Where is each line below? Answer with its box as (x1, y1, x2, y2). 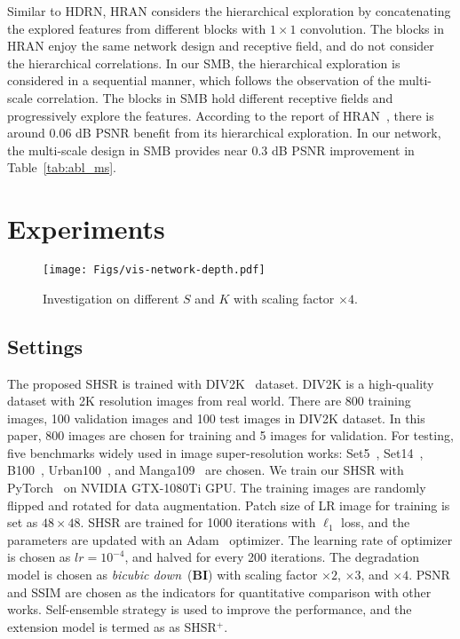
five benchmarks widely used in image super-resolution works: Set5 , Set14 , (7, 443, 424, 461)
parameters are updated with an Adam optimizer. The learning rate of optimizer (7, 530, 453, 548)
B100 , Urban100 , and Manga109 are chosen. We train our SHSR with (7, 461, 404, 479)
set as (7, 513, 38, 532)
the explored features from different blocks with (7, 19, 266, 37)
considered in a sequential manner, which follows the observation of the (7, 71, 395, 90)
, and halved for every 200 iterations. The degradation (124, 548, 420, 566)
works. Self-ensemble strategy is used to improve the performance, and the (7, 600, 412, 619)
